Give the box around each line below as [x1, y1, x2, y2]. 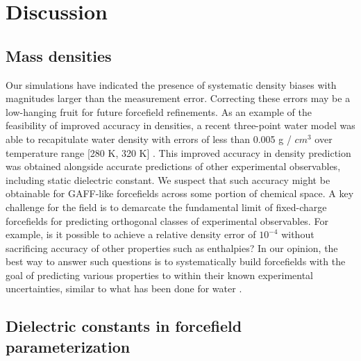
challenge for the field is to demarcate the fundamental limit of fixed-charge [6, 199, 327, 214]
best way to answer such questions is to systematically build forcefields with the [6, 254, 346, 269]
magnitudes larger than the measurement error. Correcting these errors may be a [6, 91, 351, 106]
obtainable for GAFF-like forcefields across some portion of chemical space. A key [6, 186, 354, 201]
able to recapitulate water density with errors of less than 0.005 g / [6, 131, 292, 146]
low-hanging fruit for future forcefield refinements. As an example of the [6, 104, 312, 119]
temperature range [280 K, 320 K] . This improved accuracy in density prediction [6, 145, 351, 160]
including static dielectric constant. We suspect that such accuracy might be [6, 172, 330, 187]
